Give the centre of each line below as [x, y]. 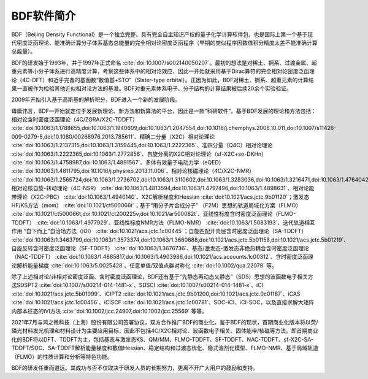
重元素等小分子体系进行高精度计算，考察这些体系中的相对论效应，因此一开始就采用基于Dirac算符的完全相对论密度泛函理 [163, 71]
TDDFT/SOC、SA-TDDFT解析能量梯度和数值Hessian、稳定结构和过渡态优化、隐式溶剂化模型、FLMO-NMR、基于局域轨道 [165, 348]
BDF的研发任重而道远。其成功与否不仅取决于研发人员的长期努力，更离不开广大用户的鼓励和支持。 [135, 368]
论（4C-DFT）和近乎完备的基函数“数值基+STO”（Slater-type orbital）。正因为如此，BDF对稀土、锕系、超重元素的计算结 [163, 80]
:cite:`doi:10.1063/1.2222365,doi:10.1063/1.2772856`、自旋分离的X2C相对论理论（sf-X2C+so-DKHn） [139, 154]
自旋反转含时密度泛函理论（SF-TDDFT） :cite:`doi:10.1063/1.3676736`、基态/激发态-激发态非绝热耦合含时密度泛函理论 [160, 248]
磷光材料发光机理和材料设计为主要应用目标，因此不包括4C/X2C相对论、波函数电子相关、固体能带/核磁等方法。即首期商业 [165, 331]
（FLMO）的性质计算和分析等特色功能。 [62, 356]
